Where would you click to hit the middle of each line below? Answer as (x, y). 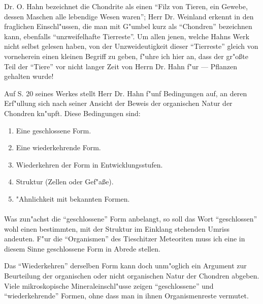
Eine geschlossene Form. (54, 130)
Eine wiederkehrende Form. (58, 147)
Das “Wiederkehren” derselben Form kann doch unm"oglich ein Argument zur (125, 266)
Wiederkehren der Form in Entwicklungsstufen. (89, 164)
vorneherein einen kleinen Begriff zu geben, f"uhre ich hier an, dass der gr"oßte (126, 56)
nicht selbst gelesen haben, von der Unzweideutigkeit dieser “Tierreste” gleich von (131, 46)
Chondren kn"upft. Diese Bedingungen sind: (72, 113)
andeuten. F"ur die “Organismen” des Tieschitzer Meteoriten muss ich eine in (125, 239)
